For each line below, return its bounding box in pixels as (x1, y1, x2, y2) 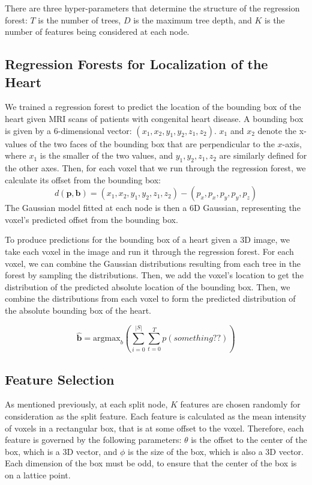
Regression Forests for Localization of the (5, 55, 268, 73)
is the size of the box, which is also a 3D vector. (128, 445, 304, 457)
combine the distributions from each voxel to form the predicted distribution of (5, 292, 296, 305)
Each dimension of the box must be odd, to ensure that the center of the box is (5, 457, 297, 469)
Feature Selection (5, 370, 115, 388)
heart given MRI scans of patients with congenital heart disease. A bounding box (5, 112, 304, 124)
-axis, (282, 137, 302, 150)
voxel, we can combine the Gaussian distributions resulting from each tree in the (5, 257, 301, 269)
